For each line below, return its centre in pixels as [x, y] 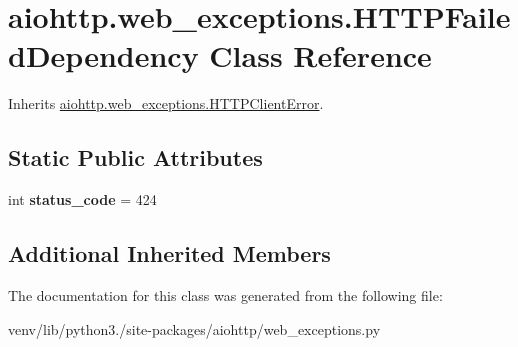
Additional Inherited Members [169, 253]
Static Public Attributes [135, 157]
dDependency [103, 55]
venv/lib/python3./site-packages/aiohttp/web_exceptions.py [194, 328]
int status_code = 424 [82, 199]
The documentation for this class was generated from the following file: [225, 294]
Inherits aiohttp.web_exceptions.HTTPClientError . [166, 103]
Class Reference [320, 55]
